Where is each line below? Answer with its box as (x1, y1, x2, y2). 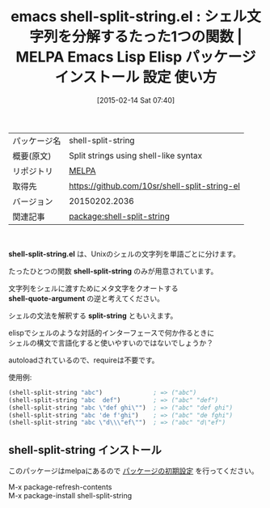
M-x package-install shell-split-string (8, 491, 133, 501)
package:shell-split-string (68, 210, 170, 222)
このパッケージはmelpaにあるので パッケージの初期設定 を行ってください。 (8, 466, 259, 476)
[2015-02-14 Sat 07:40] (96, 95, 175, 105)
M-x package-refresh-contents (8, 482, 112, 492)
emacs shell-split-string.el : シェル (11, 7, 247, 26)
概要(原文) (12, 150, 52, 162)
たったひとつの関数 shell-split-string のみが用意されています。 (8, 266, 218, 276)
